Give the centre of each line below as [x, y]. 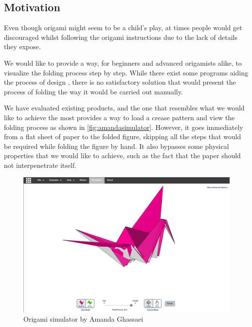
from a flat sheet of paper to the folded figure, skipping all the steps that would [123, 136]
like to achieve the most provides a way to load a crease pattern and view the [119, 117]
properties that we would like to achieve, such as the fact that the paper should [122, 155]
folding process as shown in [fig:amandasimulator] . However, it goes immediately [124, 127]
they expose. [22, 46]
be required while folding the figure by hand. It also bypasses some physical [117, 146]
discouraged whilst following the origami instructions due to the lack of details [121, 37]
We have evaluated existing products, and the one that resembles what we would [124, 108]
